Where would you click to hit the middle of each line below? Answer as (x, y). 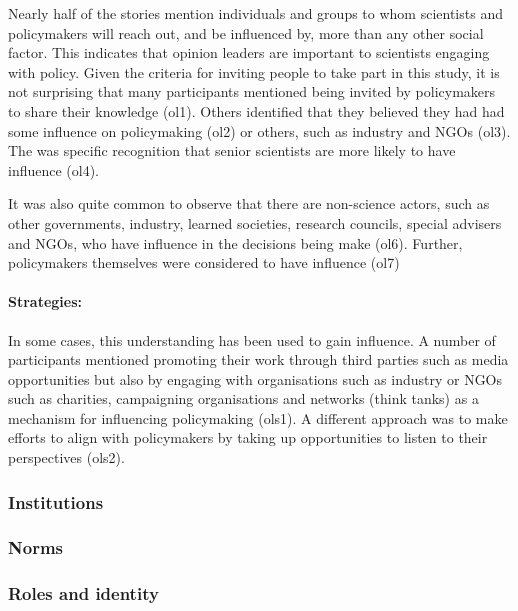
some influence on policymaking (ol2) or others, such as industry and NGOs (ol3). (259, 130)
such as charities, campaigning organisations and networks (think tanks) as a (243, 398)
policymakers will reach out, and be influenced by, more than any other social (246, 32)
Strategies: (45, 301)
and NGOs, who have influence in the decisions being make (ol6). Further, (235, 242)
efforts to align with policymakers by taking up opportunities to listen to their (248, 437)
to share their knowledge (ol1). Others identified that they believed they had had (256, 110)
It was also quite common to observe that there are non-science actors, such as (249, 203)
